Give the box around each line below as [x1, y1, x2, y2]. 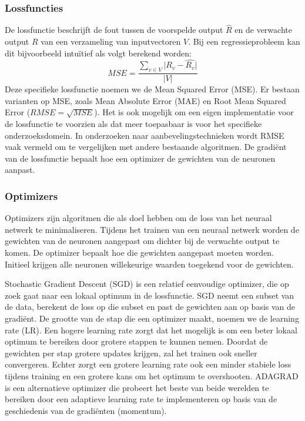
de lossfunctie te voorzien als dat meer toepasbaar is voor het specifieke [5, 118, 262, 130]
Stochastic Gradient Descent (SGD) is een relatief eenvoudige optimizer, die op [5, 278, 289, 290]
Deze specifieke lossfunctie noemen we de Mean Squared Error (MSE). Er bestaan [5, 83, 300, 95]
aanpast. [5, 163, 35, 176]
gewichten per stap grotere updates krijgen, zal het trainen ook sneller [5, 346, 257, 359]
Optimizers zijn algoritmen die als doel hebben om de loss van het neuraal [5, 212, 272, 224]
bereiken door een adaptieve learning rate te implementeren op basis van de [5, 393, 277, 405]
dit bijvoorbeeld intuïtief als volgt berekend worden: [5, 46, 192, 59]
